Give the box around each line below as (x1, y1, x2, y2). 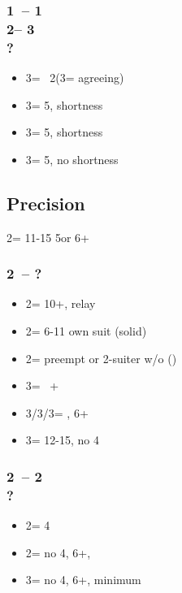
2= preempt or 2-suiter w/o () (25, 349, 177, 366)
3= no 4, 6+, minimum (25, 571, 141, 588)
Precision (6, 190, 85, 215)
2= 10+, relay (25, 295, 96, 312)
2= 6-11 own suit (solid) (25, 322, 147, 340)
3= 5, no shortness (25, 150, 119, 167)
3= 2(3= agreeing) (25, 69, 124, 86)
